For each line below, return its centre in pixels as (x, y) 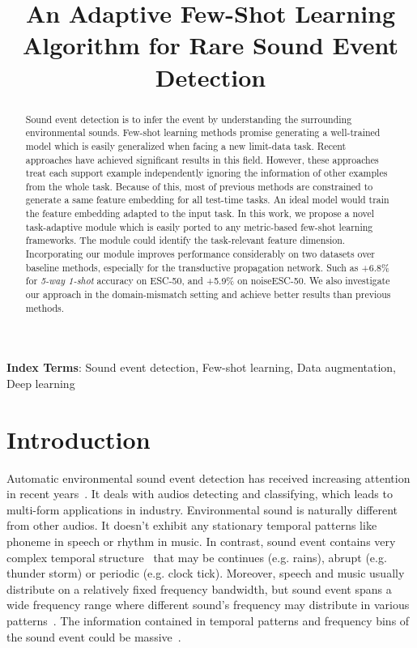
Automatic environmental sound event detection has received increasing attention (208, 477)
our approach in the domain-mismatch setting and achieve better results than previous (208, 294)
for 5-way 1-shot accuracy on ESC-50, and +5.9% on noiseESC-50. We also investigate (208, 281)
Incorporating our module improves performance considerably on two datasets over (200, 254)
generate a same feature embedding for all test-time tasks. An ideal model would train (207, 200)
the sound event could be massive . (94, 636)
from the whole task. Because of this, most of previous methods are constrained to (199, 186)
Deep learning (41, 383)
